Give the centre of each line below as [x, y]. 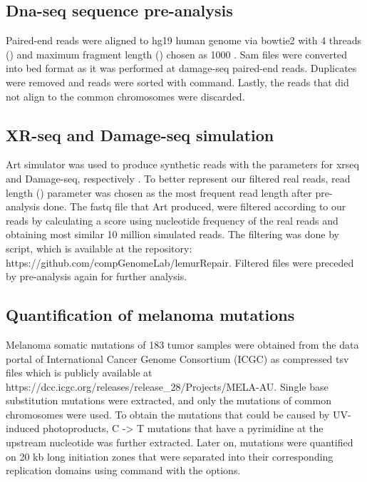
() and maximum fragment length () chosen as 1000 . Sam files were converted [177, 54]
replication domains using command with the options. [123, 470]
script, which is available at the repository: [99, 248]
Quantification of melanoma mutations [150, 315]
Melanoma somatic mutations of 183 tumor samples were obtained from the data [182, 344]
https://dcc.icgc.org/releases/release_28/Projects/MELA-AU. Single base [167, 386]
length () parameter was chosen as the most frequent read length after [159, 192]
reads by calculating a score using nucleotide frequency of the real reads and [172, 220]
